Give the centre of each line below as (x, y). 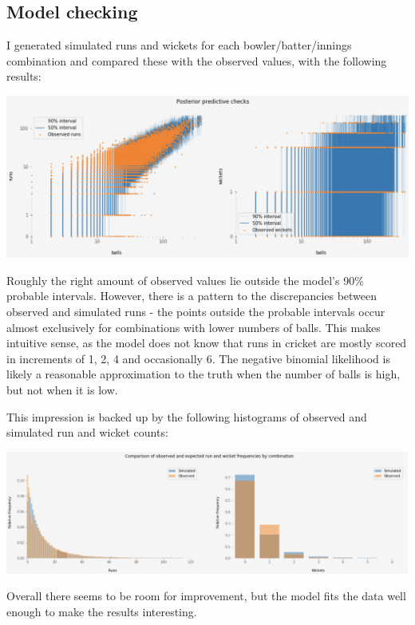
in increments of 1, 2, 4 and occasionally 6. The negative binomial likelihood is (198, 358)
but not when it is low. (62, 390)
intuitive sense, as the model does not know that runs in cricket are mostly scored (207, 343)
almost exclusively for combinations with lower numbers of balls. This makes (194, 327)
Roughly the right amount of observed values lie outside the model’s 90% (185, 280)
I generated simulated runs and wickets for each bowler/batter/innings (179, 45)
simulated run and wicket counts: (87, 432)
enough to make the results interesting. (102, 612)
